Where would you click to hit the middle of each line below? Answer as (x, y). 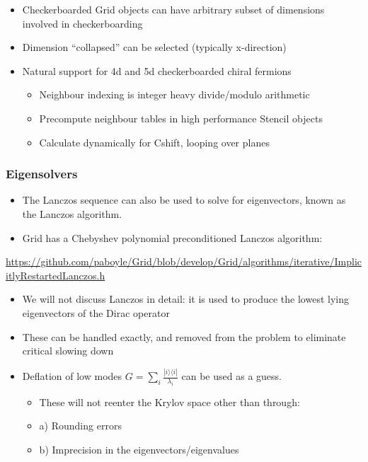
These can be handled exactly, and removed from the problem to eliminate (184, 336)
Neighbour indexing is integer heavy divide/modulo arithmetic (174, 94)
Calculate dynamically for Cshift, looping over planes (154, 142)
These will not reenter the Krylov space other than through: (169, 402)
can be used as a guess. (231, 376)
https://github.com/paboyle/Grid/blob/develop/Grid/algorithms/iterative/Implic (184, 261)
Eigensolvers (42, 174)
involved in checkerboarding (82, 23)
